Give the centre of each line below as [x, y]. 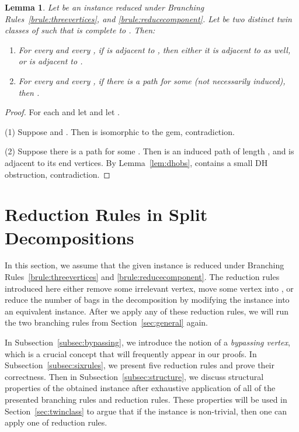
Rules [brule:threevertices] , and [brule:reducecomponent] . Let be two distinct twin [148, 18]
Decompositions [69, 237]
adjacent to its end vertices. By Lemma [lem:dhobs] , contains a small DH [136, 162]
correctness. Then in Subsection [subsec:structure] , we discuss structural [134, 376]
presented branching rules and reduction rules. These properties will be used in [146, 399]
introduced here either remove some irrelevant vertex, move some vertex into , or [149, 288]
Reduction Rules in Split [106, 214]
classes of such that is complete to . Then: [80, 30]
